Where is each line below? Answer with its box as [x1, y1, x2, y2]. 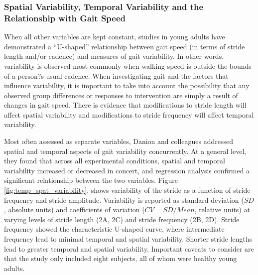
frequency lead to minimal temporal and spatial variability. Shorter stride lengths [4, 234, 253, 244]
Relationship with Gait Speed [4, 11, 126, 24]
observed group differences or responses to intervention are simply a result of [4, 90, 238, 100]
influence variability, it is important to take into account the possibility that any [4, 80, 250, 91]
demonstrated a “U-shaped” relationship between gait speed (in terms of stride [4, 41, 245, 51]
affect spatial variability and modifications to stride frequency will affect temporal [4, 109, 254, 120]
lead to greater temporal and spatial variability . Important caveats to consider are [4, 243, 254, 254]
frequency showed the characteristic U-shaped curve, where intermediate [4, 224, 225, 234]
